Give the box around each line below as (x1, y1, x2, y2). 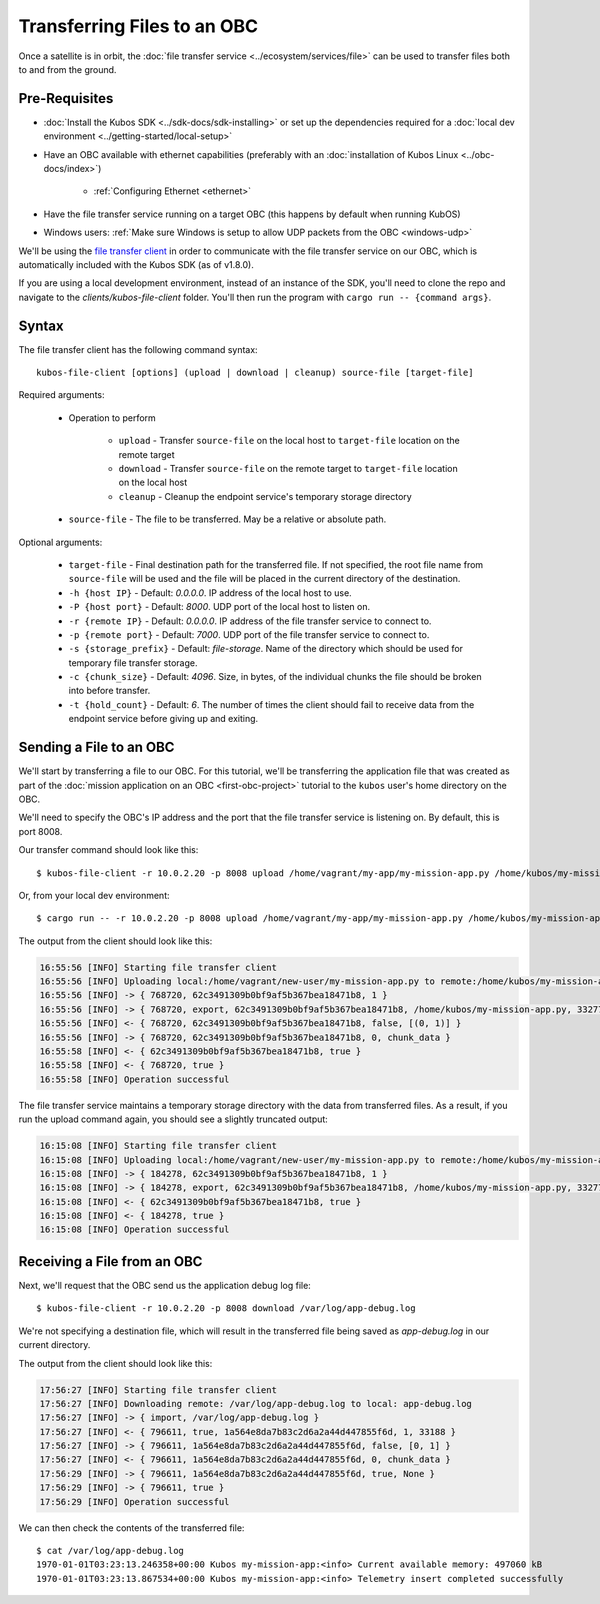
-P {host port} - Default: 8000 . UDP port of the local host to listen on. (68, 601, 370, 613)
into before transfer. (68, 685, 151, 697)
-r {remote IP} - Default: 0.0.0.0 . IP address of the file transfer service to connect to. (68, 615, 432, 627)
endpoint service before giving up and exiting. (68, 713, 259, 725)
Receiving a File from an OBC (18, 1253, 203, 1270)
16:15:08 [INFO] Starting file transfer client (39, 1140, 277, 1152)
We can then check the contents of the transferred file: (18, 1521, 245, 1534)
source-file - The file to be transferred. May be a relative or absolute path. (68, 513, 387, 525)
